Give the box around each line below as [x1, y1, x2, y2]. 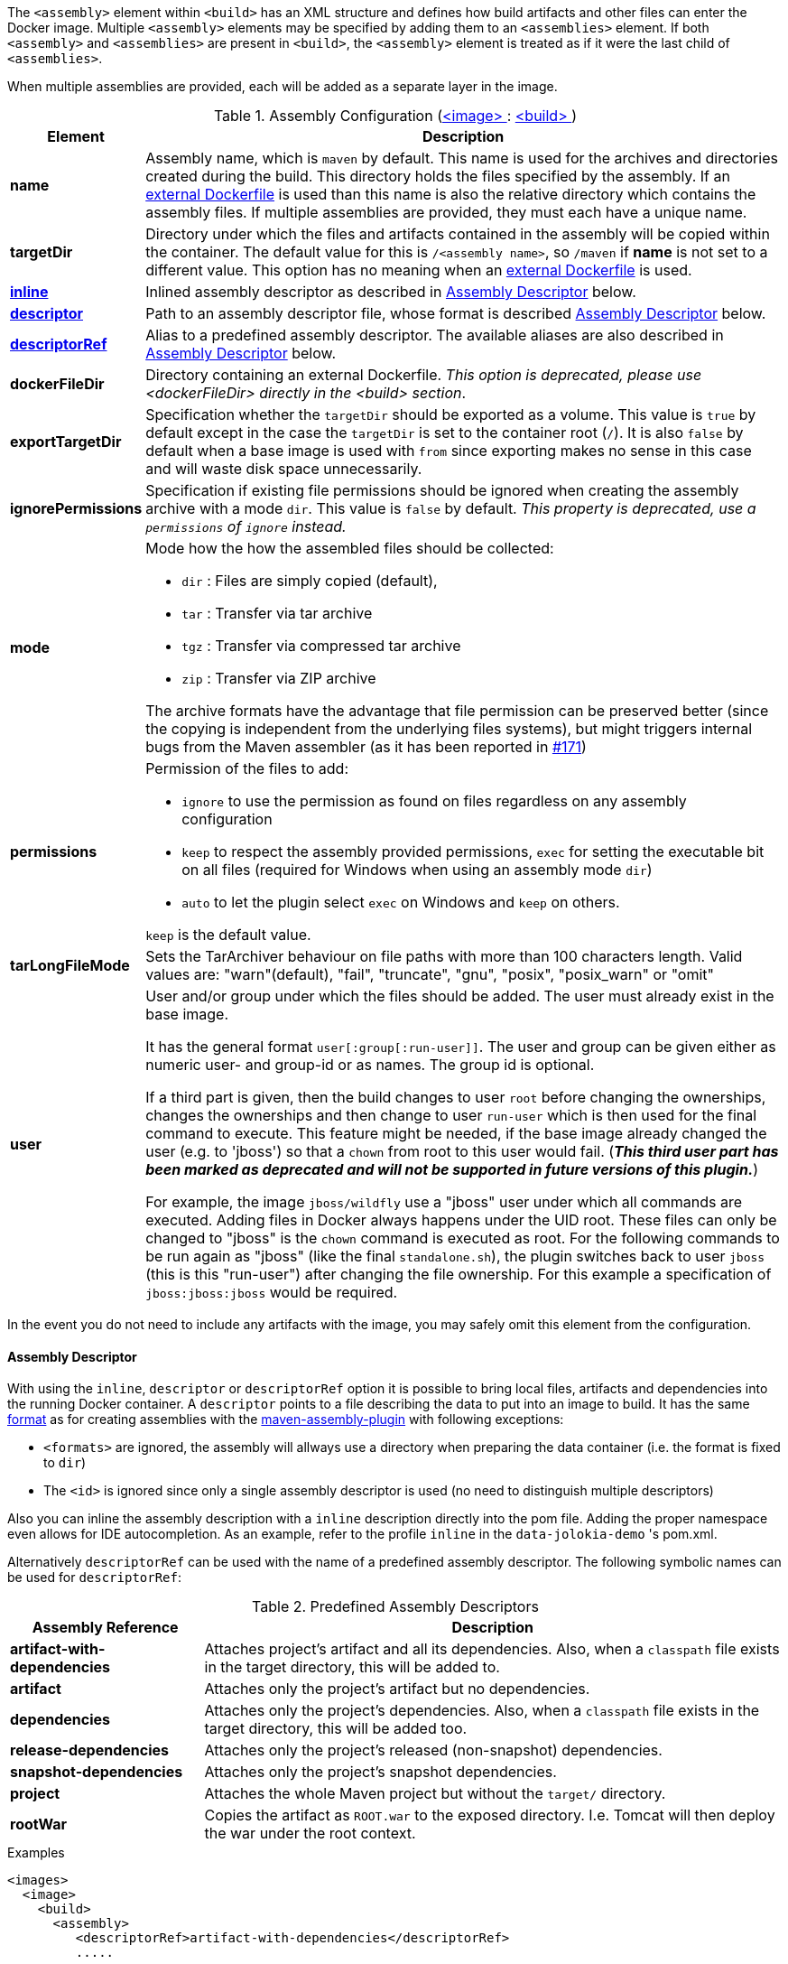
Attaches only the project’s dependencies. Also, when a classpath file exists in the [204, 1701, 760, 1720]
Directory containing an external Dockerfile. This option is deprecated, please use [145, 366, 702, 384]
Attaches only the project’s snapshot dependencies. [204, 1763, 557, 1782]
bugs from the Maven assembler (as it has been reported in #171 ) [145, 738, 587, 756]
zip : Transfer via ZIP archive [181, 669, 376, 687]
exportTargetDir [10, 433, 122, 451]
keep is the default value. [145, 926, 311, 944]
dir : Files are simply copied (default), [181, 572, 438, 590]
